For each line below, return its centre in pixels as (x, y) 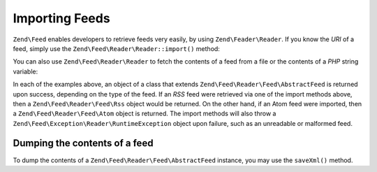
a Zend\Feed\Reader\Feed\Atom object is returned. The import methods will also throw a (145, 114)
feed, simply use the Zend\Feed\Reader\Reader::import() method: (116, 48)
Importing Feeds (62, 18)
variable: (25, 71)
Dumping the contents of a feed (83, 143)
